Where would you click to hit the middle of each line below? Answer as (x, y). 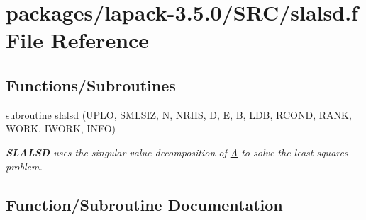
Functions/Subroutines (91, 85)
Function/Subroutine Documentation (144, 204)
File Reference (78, 40)
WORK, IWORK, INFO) (61, 128)
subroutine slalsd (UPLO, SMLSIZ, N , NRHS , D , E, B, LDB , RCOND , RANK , (179, 114)
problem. (24, 166)
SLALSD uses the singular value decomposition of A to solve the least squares (177, 152)
